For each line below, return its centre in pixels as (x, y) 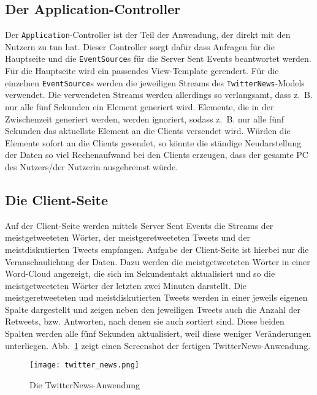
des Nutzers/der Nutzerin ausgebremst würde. (92, 166)
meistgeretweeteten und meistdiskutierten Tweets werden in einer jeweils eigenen (156, 297)
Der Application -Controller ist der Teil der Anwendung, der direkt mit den (148, 35)
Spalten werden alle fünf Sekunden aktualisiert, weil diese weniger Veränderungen (158, 333)
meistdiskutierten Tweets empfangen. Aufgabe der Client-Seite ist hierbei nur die (157, 249)
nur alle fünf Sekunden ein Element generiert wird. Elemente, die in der (139, 106)
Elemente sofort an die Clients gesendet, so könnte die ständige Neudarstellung (153, 142)
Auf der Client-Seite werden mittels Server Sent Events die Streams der (139, 225)
